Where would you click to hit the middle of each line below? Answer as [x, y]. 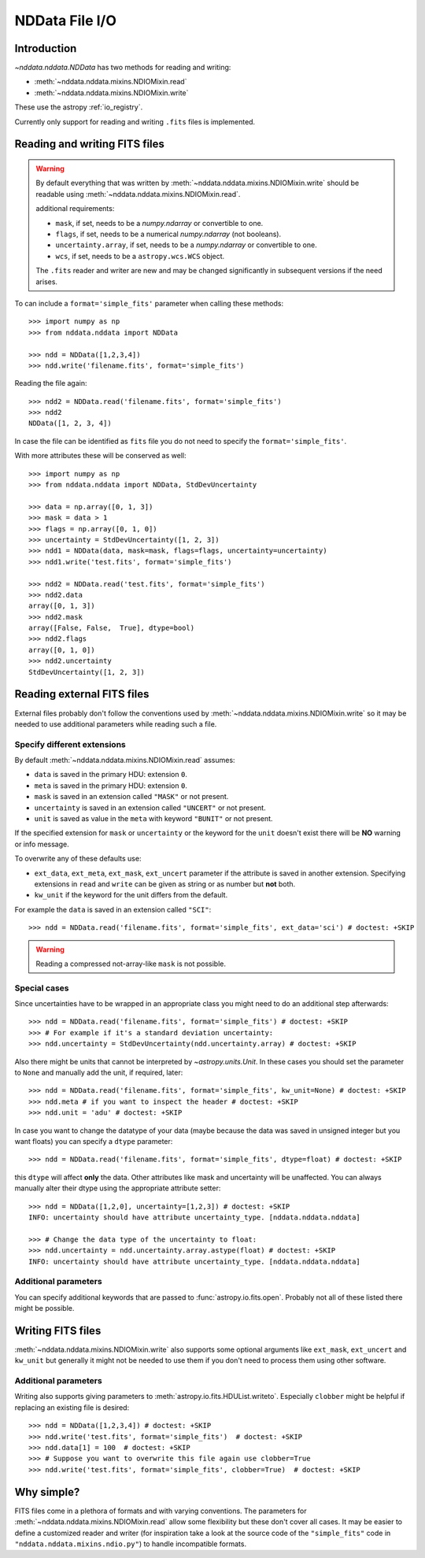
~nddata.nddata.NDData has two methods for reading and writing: [123, 68]
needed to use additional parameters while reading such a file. [116, 723]
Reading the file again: [51, 383]
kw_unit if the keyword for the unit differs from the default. [131, 895]
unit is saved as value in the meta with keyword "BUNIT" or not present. [153, 819]
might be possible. [44, 1308]
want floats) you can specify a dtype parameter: [94, 1141]
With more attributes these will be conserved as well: [100, 456]
